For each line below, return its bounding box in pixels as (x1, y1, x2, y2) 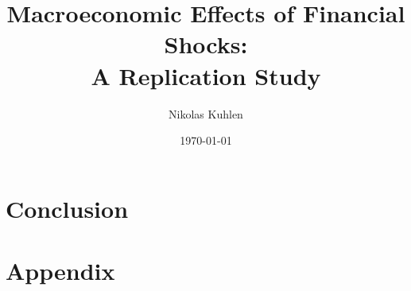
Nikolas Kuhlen (169, 105, 243, 122)
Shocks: (164, 28, 248, 60)
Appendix (6, 254, 115, 287)
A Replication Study (91, 59, 321, 91)
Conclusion (6, 192, 129, 224)
